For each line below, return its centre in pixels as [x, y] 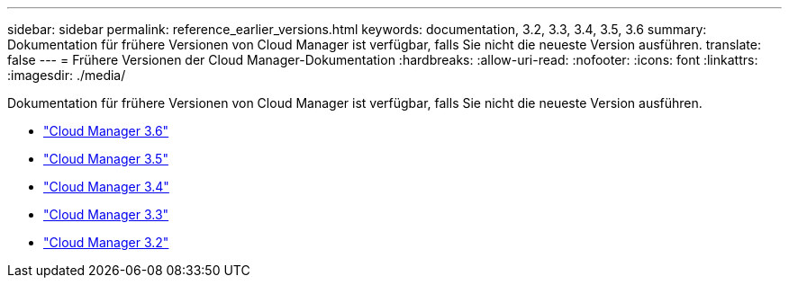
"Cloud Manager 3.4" [106, 187]
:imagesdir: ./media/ [67, 75]
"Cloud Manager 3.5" [106, 159]
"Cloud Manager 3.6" [106, 131]
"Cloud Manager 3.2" [106, 242]
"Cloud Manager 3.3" [106, 214]
